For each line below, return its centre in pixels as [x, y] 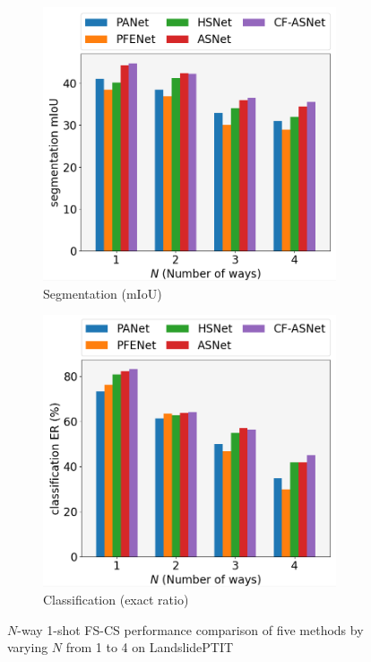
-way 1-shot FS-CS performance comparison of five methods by [190, 629]
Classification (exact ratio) [116, 599]
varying [28, 647]
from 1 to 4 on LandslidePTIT [150, 647]
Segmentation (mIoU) [103, 293]
